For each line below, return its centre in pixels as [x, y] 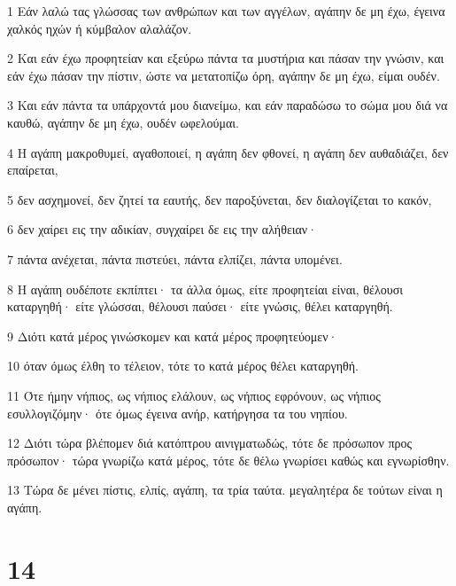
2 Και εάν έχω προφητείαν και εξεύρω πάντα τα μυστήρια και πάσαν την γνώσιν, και [226, 58]
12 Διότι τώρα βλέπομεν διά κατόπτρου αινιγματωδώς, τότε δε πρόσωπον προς [210, 443]
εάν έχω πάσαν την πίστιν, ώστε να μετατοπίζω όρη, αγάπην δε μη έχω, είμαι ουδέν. [224, 75]
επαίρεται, [33, 170]
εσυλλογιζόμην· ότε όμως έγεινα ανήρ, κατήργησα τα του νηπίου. [178, 413]
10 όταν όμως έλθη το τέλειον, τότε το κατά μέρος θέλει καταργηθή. [183, 366]
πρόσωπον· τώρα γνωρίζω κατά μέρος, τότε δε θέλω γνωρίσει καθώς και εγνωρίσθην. [228, 460]
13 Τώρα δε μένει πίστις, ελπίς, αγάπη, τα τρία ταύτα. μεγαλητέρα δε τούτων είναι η [225, 490]
